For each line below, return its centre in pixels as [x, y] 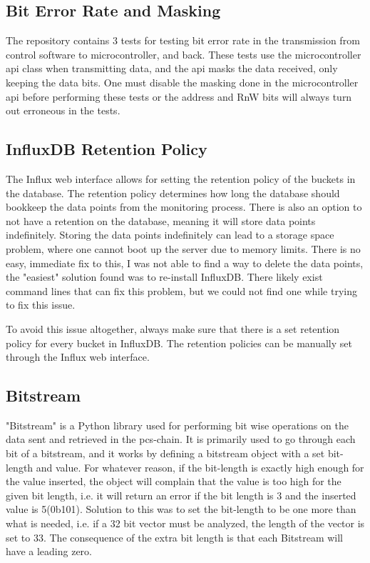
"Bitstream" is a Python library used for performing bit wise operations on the [177, 425]
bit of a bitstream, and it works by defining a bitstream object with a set [165, 453]
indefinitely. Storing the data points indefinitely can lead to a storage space [170, 235]
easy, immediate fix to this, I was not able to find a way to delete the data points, [185, 263]
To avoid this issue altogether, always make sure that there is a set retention [173, 328]
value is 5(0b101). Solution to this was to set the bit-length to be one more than [181, 509]
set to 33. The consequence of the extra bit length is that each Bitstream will [175, 537]
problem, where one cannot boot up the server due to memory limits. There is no [183, 248]
